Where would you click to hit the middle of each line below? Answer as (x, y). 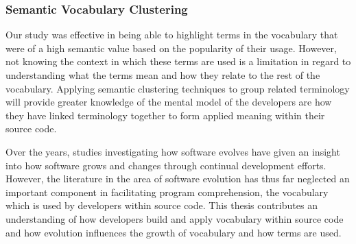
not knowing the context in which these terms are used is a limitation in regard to (178, 61)
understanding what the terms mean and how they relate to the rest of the (163, 75)
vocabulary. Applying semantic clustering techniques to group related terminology (178, 88)
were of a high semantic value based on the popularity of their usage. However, (171, 48)
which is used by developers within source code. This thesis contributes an (162, 205)
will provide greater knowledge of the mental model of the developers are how (169, 102)
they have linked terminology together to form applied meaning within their (165, 115)
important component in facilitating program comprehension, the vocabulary (167, 192)
